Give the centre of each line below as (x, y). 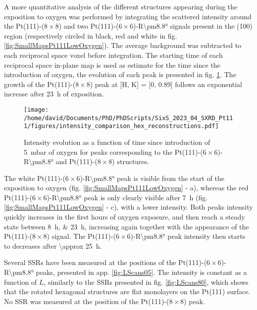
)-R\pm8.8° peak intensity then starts (188, 236)
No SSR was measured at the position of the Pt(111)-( (87, 301)
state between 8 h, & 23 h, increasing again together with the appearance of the (127, 226)
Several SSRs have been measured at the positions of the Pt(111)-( (105, 262)
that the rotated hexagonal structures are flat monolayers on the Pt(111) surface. (127, 291)
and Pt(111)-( (77, 161)
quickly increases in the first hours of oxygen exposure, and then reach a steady (125, 217)
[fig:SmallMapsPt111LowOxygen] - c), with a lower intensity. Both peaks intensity (128, 207)
